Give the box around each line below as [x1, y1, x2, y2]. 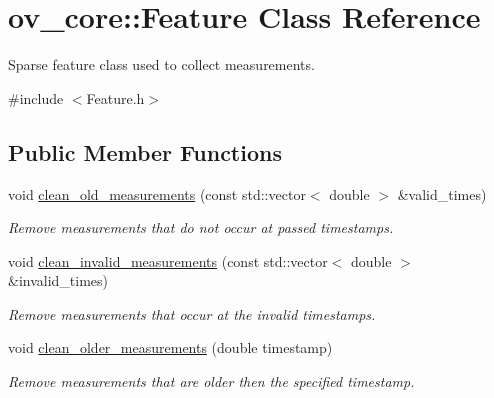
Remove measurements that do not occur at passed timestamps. [8, 217, 394, 238]
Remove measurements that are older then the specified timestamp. [8, 371, 415, 392]
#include [8, 87, 64, 108]
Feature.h [86, 87, 145, 108]
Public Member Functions [8, 136, 282, 167]
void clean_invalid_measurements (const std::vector [8, 250, 328, 271]
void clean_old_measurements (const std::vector [8, 183, 306, 204]
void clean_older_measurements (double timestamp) [8, 337, 333, 358]
